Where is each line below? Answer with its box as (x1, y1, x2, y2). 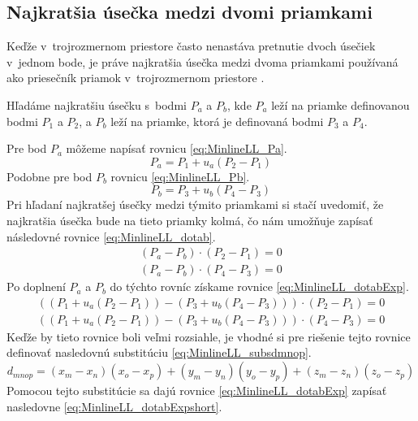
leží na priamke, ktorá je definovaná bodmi (110, 112, 324, 129)
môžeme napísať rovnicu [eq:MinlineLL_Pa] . (66, 140, 287, 157)
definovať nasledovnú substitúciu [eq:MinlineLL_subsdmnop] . (6, 344, 312, 361)
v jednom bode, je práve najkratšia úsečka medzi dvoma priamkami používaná (6, 53, 399, 70)
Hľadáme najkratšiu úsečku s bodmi (6, 96, 187, 113)
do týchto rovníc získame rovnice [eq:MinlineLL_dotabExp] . (110, 278, 409, 295)
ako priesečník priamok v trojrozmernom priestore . (6, 69, 265, 86)
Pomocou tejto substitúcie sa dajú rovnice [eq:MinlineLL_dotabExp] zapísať (6, 382, 387, 399)
